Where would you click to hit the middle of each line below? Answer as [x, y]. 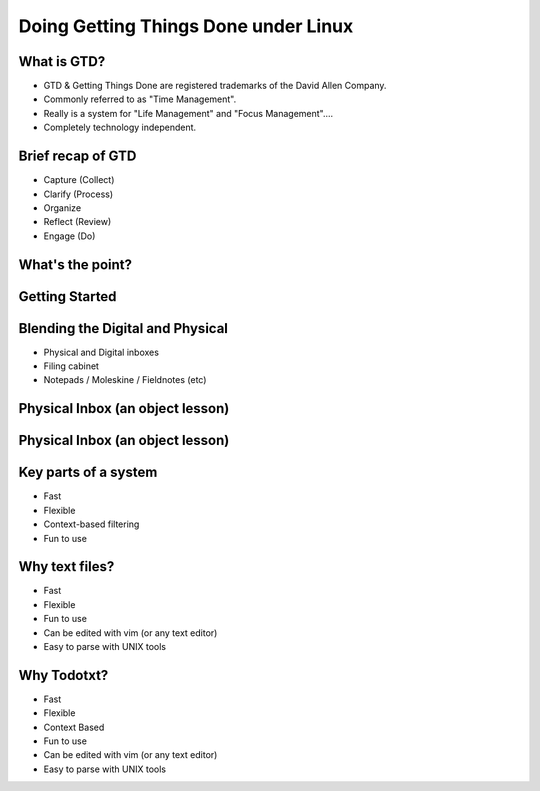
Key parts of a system [88, 472]
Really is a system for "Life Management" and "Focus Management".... [188, 113]
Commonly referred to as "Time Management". [140, 99]
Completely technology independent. [120, 127]
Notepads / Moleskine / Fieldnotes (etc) [125, 380]
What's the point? [75, 264]
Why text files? [66, 566]
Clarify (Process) [78, 194]
